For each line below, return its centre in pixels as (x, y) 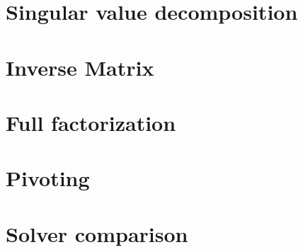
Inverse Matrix (80, 67)
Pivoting (48, 178)
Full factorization (91, 122)
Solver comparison (97, 233)
